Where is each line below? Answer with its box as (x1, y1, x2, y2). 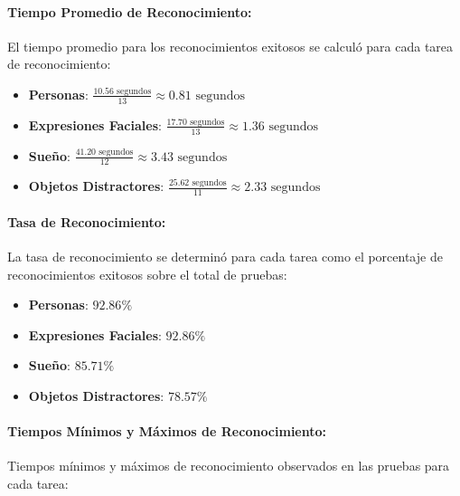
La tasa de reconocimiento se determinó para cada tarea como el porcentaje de (7, 247, 443, 266)
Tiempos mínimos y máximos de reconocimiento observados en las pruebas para (7, 456, 450, 475)
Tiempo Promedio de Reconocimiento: (7, 2, 252, 21)
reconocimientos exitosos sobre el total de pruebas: (7, 264, 287, 283)
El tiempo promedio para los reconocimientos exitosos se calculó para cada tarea (7, 36, 454, 55)
